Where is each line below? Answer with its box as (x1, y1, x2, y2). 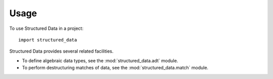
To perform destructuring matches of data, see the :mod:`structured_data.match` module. (22, 65, 209, 71)
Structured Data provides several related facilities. (9, 48, 114, 54)
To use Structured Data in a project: (9, 25, 83, 31)
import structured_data (18, 37, 77, 43)
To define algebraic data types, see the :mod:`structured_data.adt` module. (22, 57, 178, 63)
